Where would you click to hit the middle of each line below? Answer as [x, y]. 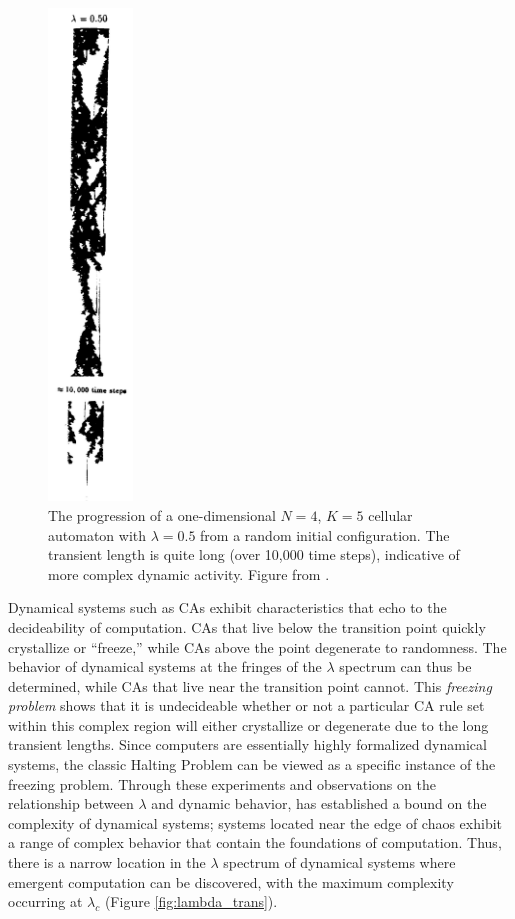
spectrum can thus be [405, 666]
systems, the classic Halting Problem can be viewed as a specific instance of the [252, 764]
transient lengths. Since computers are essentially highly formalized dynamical [247, 744]
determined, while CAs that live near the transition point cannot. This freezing [250, 685]
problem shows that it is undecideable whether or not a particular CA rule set [246, 705]
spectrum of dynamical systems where [339, 862]
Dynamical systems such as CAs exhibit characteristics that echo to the [227, 607]
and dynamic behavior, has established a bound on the [319, 803]
